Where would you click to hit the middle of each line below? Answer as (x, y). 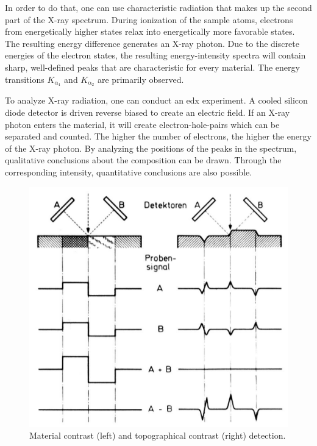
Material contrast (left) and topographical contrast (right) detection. (158, 435)
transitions (25, 79)
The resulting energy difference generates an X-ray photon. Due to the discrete (152, 43)
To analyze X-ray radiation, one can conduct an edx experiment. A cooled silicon (156, 100)
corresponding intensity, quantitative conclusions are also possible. (129, 172)
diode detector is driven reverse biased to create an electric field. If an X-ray (148, 112)
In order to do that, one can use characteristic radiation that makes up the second (158, 7)
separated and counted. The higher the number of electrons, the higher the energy (158, 136)
